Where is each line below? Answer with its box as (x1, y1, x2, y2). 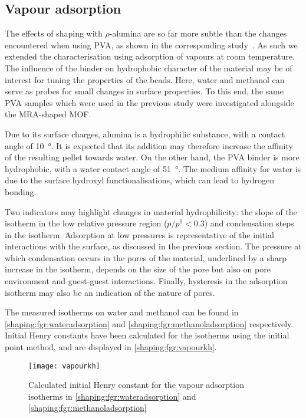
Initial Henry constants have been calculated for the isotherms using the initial (5, 329, 289, 341)
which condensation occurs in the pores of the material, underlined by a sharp (5, 251, 287, 264)
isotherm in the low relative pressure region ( (5, 217, 167, 229)
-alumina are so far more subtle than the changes (109, 27, 287, 40)
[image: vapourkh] (28, 361, 100, 370)
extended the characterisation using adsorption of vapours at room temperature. (5, 50, 295, 62)
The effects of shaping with (5, 27, 103, 40)
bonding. (5, 185, 37, 198)
